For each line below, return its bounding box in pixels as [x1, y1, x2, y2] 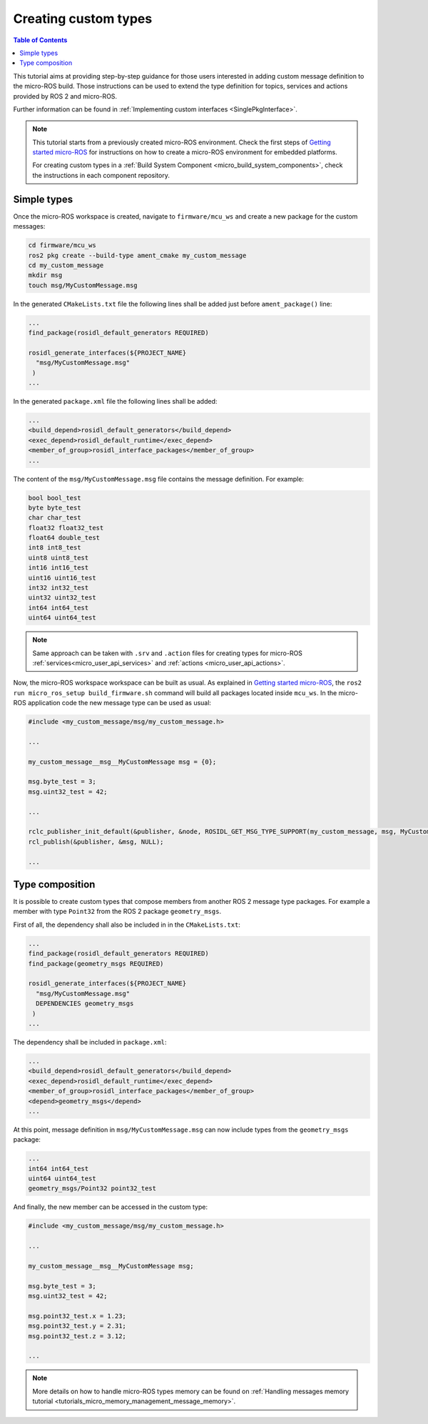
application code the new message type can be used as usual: [27, 699, 212, 707]
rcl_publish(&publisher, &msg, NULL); [28, 837, 164, 846]
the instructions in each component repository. [32, 171, 170, 179]
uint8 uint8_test [28, 554, 89, 562]
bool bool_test [28, 494, 81, 502]
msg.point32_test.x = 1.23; [28, 1312, 126, 1320]
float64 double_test [28, 534, 100, 542]
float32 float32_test [28, 524, 104, 532]
